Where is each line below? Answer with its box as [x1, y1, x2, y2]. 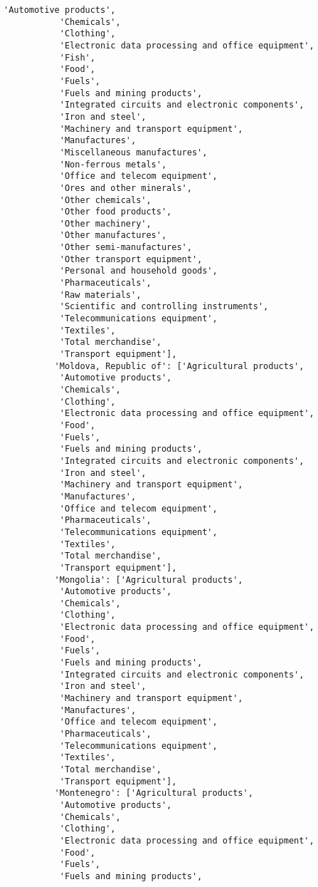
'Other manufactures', [59, 230, 167, 241]
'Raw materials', [59, 289, 142, 300]
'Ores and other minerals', [59, 182, 192, 193]
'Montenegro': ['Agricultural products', [54, 788, 253, 799]
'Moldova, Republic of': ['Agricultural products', [54, 360, 304, 371]
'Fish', [59, 52, 95, 63]
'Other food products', [59, 207, 172, 217]
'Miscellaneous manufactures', [59, 147, 208, 157]
